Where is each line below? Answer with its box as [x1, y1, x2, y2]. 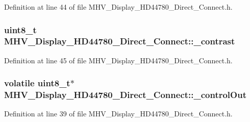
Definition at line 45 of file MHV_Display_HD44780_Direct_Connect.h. [4, 55, 233, 65]
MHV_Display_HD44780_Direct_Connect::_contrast [4, 35, 235, 47]
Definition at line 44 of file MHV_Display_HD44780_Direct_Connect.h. [4, 2, 233, 12]
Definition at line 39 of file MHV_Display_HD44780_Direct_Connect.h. [4, 108, 233, 119]
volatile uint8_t [4, 77, 70, 89]
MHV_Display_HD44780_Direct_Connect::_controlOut [4, 88, 246, 101]
